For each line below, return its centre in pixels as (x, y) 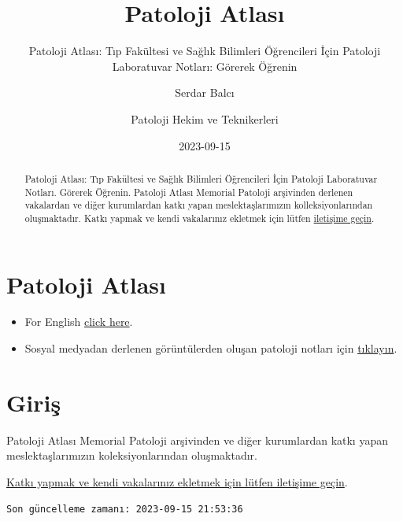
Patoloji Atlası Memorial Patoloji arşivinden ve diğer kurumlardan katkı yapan (197, 440)
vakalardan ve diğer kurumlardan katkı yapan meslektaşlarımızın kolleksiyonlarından (199, 205)
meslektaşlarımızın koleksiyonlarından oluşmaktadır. (132, 455)
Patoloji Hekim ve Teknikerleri (205, 118)
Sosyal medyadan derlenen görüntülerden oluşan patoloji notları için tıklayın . (211, 348)
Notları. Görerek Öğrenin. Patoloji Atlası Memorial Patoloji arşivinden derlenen (189, 192)
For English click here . (79, 321)
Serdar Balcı (205, 92)
